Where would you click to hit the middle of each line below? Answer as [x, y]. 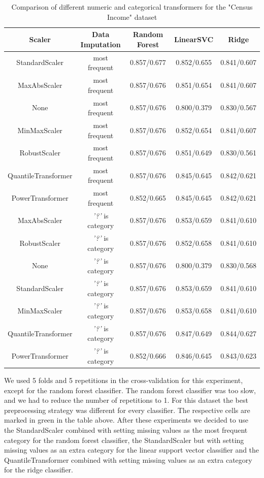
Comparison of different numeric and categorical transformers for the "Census [132, 7]
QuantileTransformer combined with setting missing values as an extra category [128, 459]
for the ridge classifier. [39, 470]
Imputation [101, 44]
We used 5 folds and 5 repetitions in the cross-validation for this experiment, [124, 380]
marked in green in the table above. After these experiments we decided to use [126, 420]
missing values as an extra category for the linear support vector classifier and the [132, 450]
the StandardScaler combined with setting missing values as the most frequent [126, 429]
